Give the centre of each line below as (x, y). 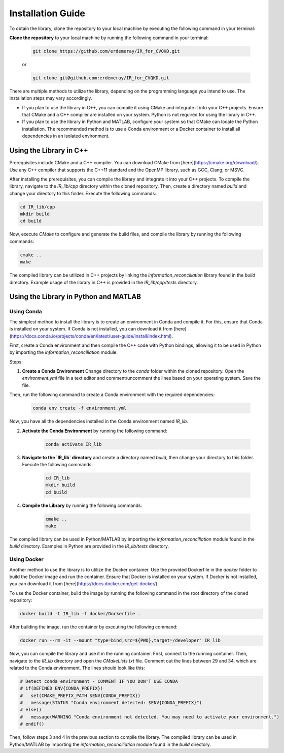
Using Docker (26, 559)
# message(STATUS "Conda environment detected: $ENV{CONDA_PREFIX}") (111, 703)
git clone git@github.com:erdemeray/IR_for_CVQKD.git (101, 78)
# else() (31, 710)
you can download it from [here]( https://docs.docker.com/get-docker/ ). (84, 584)
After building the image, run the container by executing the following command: (93, 627)
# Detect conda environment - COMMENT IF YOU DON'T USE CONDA (99, 681)
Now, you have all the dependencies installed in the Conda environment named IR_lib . (99, 421)
